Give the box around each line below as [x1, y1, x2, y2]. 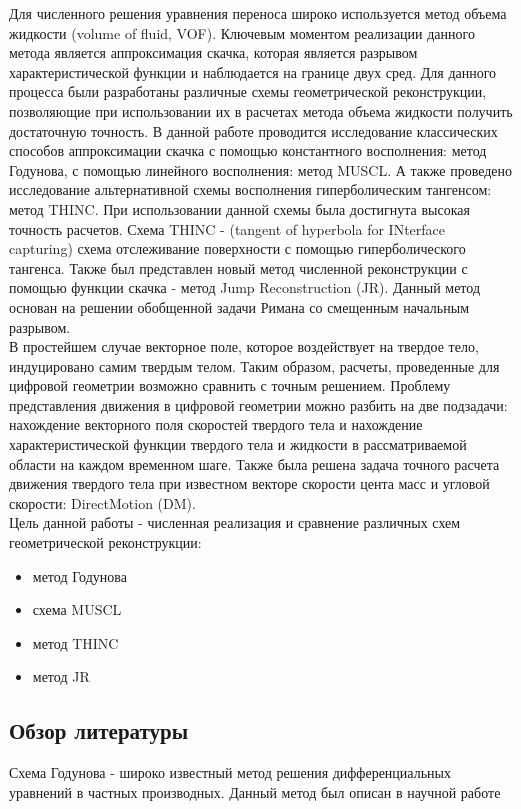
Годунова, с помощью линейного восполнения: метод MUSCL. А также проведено [9, 159, 513, 180]
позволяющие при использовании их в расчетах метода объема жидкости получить [9, 100, 513, 121]
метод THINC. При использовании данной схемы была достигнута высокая [9, 198, 470, 219]
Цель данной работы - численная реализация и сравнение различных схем [9, 512, 461, 533]
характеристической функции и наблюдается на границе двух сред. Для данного [9, 61, 497, 82]
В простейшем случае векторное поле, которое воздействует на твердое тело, [9, 336, 479, 357]
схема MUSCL [32, 599, 122, 620]
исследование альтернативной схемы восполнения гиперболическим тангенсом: [9, 179, 492, 200]
